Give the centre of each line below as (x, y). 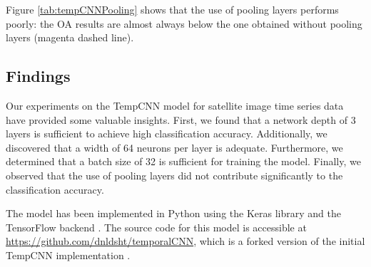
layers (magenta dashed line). (70, 37)
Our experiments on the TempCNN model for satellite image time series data (175, 105)
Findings (38, 76)
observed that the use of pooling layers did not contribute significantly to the (174, 175)
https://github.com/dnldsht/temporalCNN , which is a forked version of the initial (185, 241)
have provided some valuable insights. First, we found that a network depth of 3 (181, 119)
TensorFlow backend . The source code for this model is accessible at (156, 227)
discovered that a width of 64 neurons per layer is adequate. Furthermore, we (174, 147)
